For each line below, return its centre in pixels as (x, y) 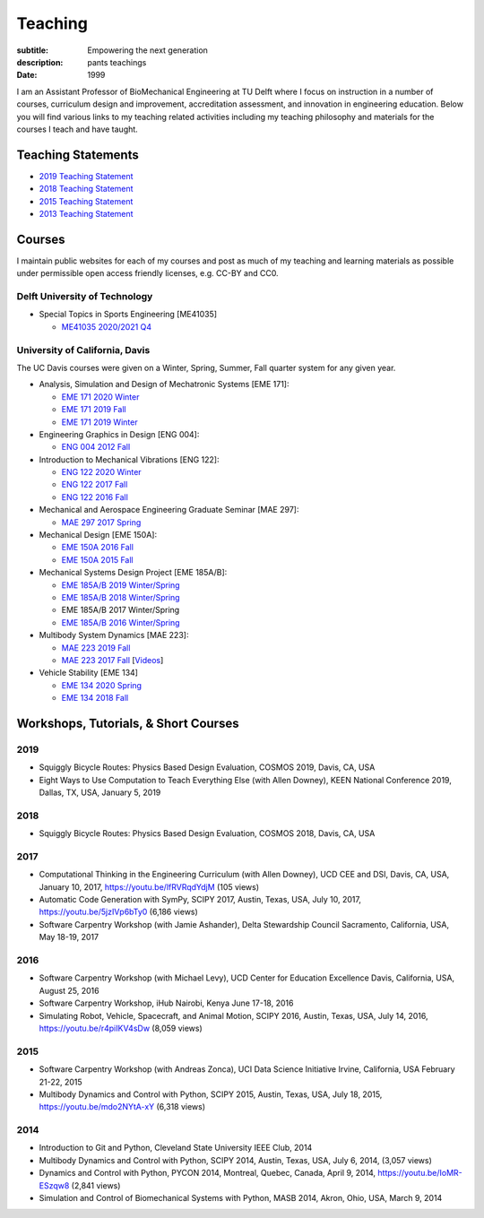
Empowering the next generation (147, 50)
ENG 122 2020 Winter (102, 472)
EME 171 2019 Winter (99, 422)
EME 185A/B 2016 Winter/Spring (121, 622)
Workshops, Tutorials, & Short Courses (128, 723)
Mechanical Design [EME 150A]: (98, 535)
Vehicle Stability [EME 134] (89, 673)
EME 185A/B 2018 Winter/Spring (121, 597)
